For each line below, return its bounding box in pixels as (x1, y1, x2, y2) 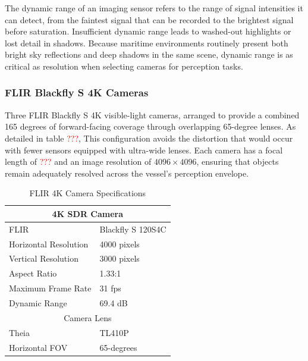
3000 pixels (99, 252, 140, 265)
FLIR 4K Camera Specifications (29, 187, 146, 199)
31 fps (99, 282, 121, 294)
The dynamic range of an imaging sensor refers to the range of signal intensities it (5, 2, 303, 14)
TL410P (99, 326, 129, 338)
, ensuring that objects (196, 155, 279, 168)
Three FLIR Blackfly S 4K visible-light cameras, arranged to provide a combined (5, 108, 300, 121)
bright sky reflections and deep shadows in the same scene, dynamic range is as (5, 48, 293, 61)
